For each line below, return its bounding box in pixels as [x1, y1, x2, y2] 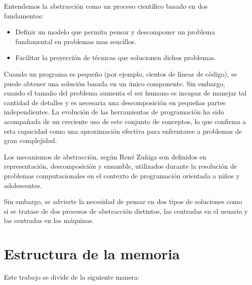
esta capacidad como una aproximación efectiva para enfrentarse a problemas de [4, 126, 242, 136]
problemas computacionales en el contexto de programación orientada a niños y [4, 170, 240, 180]
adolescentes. [4, 180, 42, 190]
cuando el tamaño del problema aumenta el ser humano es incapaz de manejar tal [4, 88, 247, 98]
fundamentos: [4, 10, 44, 20]
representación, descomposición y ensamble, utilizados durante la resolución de [4, 161, 237, 171]
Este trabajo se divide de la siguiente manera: [4, 272, 140, 282]
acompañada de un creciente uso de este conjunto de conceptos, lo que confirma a [4, 116, 246, 126]
